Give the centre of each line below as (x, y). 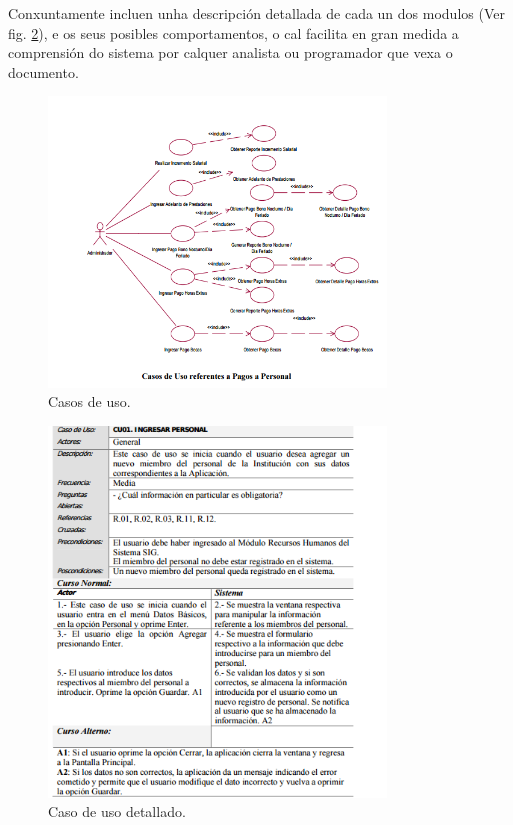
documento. (43, 71)
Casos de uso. (89, 401)
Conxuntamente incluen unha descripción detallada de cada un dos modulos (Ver (256, 13)
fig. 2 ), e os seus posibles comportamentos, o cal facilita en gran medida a (233, 32)
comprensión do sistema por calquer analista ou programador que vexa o (230, 52)
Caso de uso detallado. (117, 811)
